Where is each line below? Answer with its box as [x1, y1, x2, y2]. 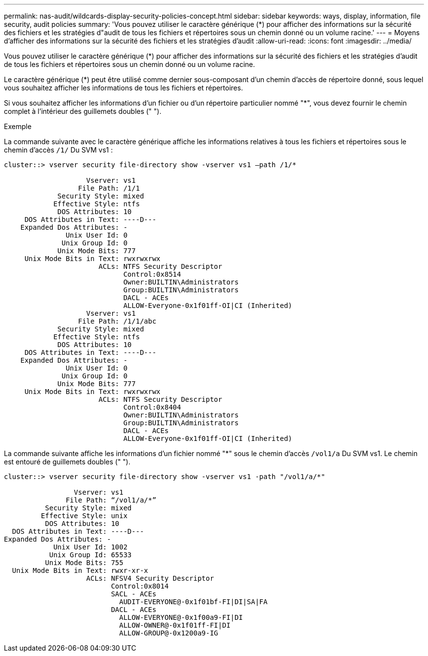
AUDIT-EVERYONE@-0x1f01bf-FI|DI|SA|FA [119, 598, 268, 606]
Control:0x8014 [111, 582, 169, 590]
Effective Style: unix [41, 512, 128, 520]
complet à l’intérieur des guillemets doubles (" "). [4, 107, 162, 115]
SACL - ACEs [111, 590, 156, 598]
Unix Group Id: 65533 [49, 551, 132, 559]
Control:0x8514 [123, 270, 181, 278]
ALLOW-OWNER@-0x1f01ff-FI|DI [119, 621, 231, 629]
